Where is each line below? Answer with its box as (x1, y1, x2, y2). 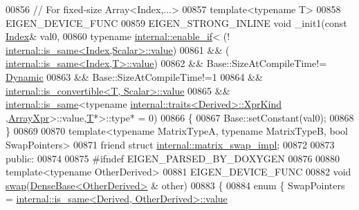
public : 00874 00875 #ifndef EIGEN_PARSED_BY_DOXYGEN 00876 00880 (6, 151, 340, 165)
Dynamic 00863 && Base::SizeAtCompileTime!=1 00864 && (6, 69, 263, 84)
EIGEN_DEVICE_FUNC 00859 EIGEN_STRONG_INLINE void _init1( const (6, 15, 347, 30)
